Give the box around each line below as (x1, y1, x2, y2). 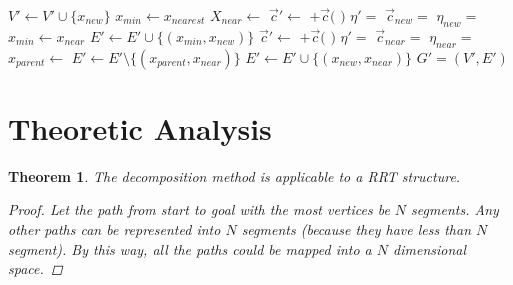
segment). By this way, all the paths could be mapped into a (8, 238, 372, 259)
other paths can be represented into (8, 218, 221, 239)
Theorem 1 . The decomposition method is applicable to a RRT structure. (8, 165, 461, 186)
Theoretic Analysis (8, 107, 272, 148)
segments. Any (411, 199, 499, 220)
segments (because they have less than (241, 218, 471, 239)
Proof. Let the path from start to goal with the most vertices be (8, 199, 390, 220)
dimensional (393, 238, 467, 259)
